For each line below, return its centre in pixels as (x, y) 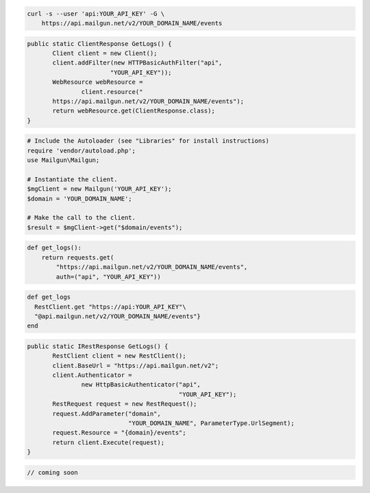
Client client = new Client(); (105, 53)
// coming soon (52, 472)
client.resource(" (112, 92)
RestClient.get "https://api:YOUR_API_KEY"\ (110, 307)
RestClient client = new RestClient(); (119, 356)
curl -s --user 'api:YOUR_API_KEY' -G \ (96, 13)
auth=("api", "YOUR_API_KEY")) (108, 277)
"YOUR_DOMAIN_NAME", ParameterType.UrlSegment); (211, 423)
